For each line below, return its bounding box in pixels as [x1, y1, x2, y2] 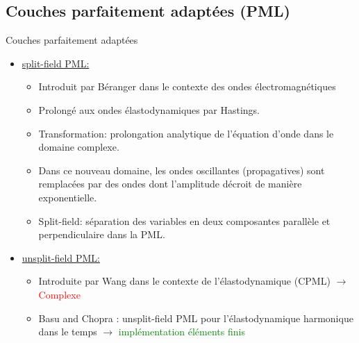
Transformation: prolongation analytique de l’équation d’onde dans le [38, 126, 334, 140]
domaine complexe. [38, 140, 119, 154]
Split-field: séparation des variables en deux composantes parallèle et [38, 213, 331, 228]
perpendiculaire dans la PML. [38, 227, 165, 242]
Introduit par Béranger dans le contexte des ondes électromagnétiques [38, 79, 336, 94]
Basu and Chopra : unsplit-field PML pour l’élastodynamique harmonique [38, 310, 353, 325]
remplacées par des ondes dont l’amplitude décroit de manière [38, 176, 302, 191]
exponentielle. [38, 190, 97, 204]
